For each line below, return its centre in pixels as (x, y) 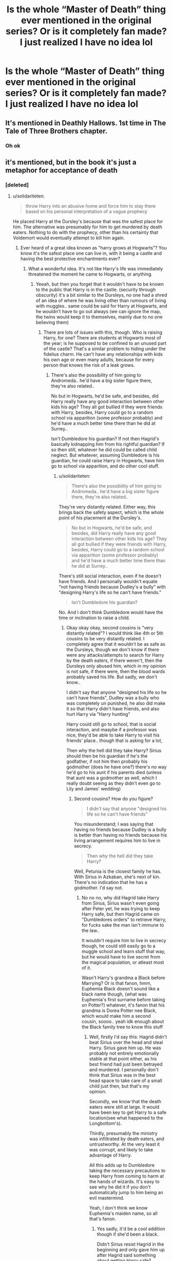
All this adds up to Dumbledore (122, 1165)
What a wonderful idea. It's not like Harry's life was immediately (95, 269)
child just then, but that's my (119, 1086)
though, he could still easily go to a (118, 946)
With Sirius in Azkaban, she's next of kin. (117, 877)
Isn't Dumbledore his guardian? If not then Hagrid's (105, 439)
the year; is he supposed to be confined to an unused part (105, 344)
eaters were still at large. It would (124, 1107)
